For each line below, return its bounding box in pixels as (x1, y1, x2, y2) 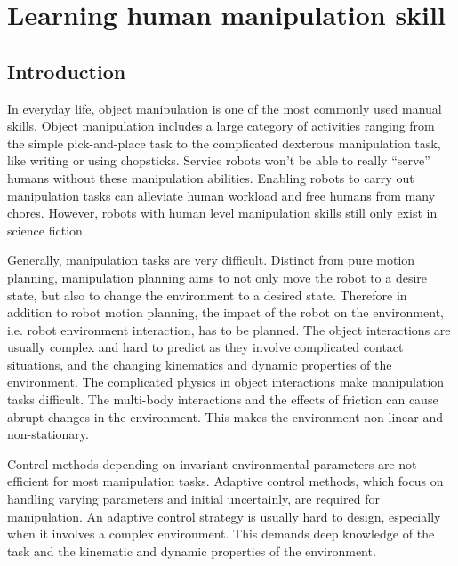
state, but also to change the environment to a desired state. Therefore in (7, 285, 407, 304)
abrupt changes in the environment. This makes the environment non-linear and (7, 407, 444, 426)
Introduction (7, 57, 126, 84)
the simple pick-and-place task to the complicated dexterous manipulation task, (7, 133, 441, 152)
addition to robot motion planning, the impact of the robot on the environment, (7, 303, 444, 322)
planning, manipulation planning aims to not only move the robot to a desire (7, 267, 428, 286)
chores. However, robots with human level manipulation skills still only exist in (7, 203, 438, 222)
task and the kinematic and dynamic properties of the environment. (7, 541, 376, 560)
